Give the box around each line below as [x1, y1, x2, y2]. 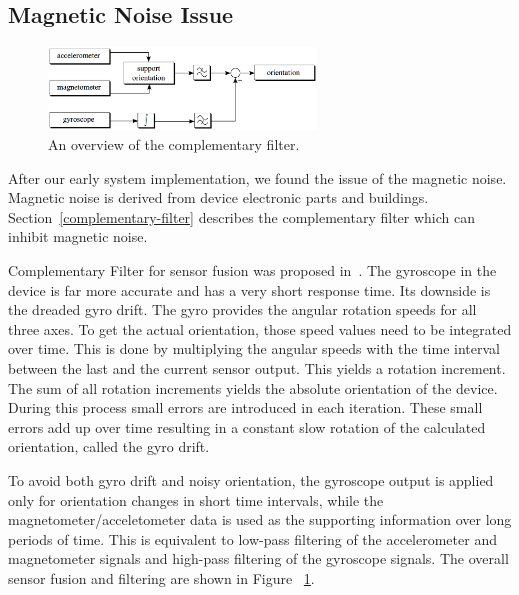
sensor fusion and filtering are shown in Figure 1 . [8, 567, 315, 588]
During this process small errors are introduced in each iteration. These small [8, 397, 483, 418]
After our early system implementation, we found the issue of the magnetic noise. [8, 167, 507, 188]
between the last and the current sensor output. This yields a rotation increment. [8, 357, 506, 378]
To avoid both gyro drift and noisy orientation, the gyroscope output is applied [8, 469, 494, 490]
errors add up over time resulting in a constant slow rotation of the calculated [8, 416, 486, 437]
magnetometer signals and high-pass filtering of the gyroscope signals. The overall [8, 548, 509, 569]
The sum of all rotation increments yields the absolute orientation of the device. [8, 377, 498, 398]
